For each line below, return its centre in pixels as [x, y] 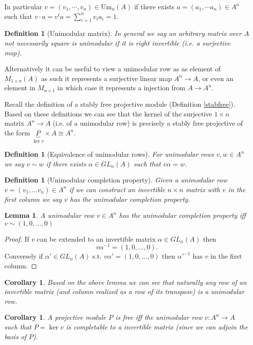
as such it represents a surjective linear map [107, 78]
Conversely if [24, 256]
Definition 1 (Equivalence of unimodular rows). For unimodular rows [109, 154]
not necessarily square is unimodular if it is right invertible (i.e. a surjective [117, 42]
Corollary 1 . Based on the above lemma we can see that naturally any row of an [126, 282]
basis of [16, 336]
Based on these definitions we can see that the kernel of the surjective [108, 113]
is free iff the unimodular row [159, 317]
